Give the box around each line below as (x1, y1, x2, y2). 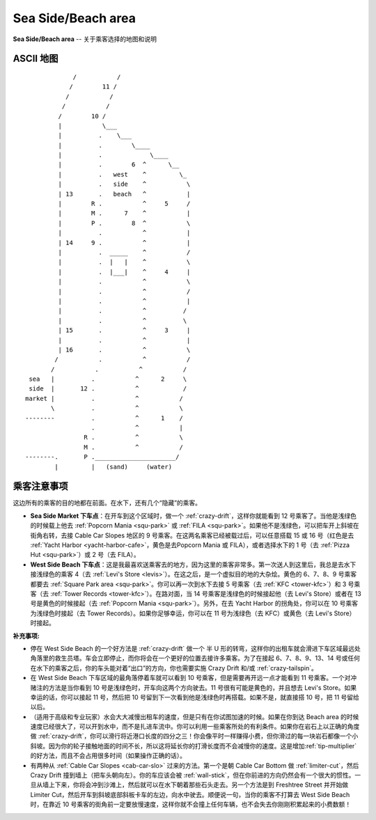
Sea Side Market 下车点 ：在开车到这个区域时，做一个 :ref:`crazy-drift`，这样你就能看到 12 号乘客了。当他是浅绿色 (30, 512, 357, 520)
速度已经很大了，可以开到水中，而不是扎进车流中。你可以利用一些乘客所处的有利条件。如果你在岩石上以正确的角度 (30, 723, 360, 731)
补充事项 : (13, 631, 40, 640)
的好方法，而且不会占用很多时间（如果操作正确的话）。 (30, 752, 186, 760)
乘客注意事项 (13, 480, 68, 492)
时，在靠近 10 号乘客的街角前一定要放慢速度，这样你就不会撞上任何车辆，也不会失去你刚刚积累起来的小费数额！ (30, 801, 352, 809)
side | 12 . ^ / (29, 385, 187, 393)
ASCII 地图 (13, 53, 58, 65)
